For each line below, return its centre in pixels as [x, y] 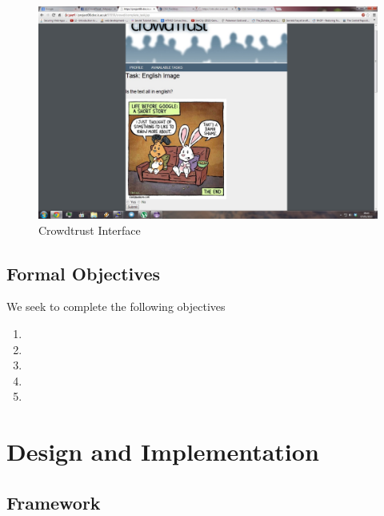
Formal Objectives [83, 273]
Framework [54, 502]
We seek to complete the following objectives [116, 306]
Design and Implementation [163, 451]
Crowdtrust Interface [90, 230]
